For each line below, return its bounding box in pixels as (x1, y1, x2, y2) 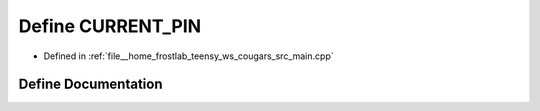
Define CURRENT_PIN (18, 15, 202, 37)
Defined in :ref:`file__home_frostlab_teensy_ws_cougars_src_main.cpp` (43, 50, 334, 62)
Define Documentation (18, 76, 163, 93)
